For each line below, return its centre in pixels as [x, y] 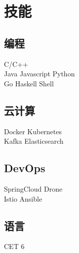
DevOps [25, 168]
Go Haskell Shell [29, 83]
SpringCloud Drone [33, 188]
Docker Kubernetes [33, 131]
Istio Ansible [23, 198]
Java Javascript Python [39, 74]
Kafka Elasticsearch [34, 141]
